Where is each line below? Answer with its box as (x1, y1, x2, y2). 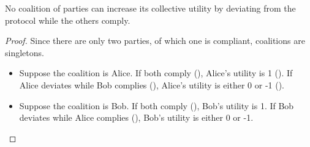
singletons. (5, 46, 44, 59)
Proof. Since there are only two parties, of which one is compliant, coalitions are (5, 34, 305, 47)
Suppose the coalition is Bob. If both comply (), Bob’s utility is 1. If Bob (19, 99, 294, 112)
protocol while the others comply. (5, 13, 130, 26)
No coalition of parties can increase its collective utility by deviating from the (5, 2, 296, 14)
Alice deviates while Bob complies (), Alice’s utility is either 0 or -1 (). (19, 78, 284, 91)
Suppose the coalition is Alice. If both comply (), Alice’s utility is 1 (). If (19, 66, 293, 79)
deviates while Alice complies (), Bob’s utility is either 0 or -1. (19, 111, 254, 124)
